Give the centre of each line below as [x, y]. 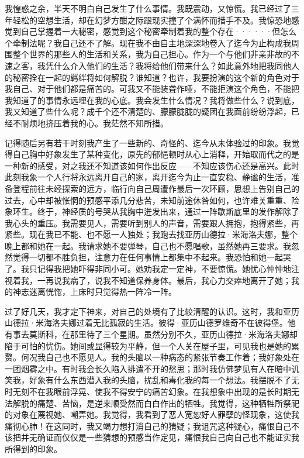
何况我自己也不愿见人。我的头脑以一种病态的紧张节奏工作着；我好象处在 [160, 357]
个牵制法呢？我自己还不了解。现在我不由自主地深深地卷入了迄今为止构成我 [148, 42]
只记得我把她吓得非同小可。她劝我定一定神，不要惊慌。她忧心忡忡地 [160, 269]
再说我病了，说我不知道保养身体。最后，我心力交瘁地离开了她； [168, 280]
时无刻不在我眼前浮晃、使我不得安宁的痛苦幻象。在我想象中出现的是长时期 [148, 391]
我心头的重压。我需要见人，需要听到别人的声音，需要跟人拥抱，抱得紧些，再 [152, 223]
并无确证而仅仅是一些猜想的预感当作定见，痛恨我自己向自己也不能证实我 [160, 437]
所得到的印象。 [33, 448]
